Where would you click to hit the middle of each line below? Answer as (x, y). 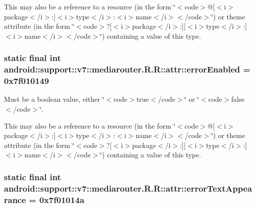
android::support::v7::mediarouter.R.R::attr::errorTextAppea (128, 188)
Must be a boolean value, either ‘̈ (54, 99)
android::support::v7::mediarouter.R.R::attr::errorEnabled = (127, 69)
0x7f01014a (62, 199)
